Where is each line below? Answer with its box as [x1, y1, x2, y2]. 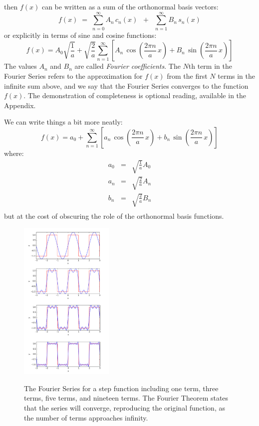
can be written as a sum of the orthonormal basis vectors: [41, 1, 219, 11]
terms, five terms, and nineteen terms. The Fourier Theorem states [24, 393, 229, 403]
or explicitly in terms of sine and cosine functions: [4, 29, 157, 40]
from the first [167, 70, 208, 81]
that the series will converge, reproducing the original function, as [24, 402, 225, 413]
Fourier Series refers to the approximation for [4, 70, 143, 81]
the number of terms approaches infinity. [24, 412, 148, 423]
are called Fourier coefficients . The [74, 61, 181, 71]
